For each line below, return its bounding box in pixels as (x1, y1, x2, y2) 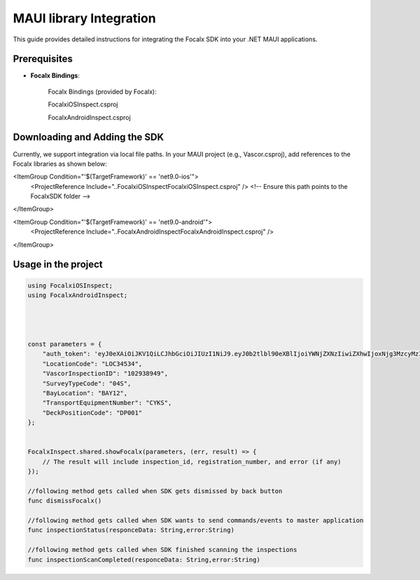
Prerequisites (13, 53, 73, 65)
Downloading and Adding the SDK (13, 132, 164, 143)
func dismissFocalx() (27, 497, 102, 505)
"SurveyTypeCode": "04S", (42, 379, 132, 388)
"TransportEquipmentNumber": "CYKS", (42, 399, 172, 407)
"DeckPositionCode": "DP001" (42, 409, 143, 416)
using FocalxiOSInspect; (27, 281, 113, 290)
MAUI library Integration (13, 10, 157, 26)
